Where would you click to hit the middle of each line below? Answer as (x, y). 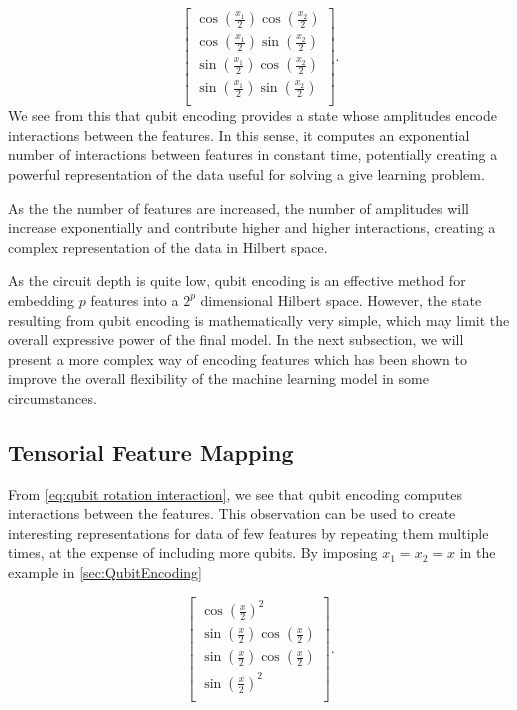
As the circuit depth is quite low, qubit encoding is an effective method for (237, 280)
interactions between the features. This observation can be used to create (232, 513)
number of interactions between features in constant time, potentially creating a (253, 154)
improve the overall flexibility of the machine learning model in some (218, 378)
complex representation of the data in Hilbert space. (168, 246)
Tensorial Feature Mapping (151, 451)
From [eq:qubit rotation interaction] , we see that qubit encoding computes (235, 493)
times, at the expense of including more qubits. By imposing (193, 552)
